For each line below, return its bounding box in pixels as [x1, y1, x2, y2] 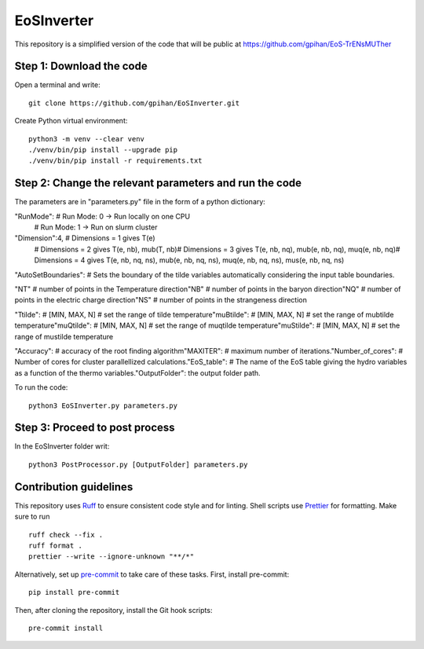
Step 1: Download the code [14, 60, 148, 73]
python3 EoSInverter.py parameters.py [28, 401, 178, 410]
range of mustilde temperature [14, 332, 114, 341]
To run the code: [14, 383, 68, 392]
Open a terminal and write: [14, 80, 101, 90]
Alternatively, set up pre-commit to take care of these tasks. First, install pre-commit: [14, 570, 290, 579]
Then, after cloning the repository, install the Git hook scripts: [14, 605, 213, 614]
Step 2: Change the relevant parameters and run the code [14, 177, 302, 190]
